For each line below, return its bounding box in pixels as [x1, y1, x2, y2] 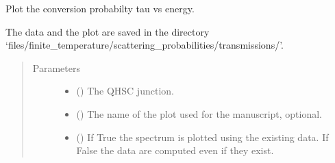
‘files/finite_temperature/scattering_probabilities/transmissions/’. [5, 38, 284, 52]
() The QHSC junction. [76, 84, 174, 98]
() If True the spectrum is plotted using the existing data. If [76, 129, 329, 144]
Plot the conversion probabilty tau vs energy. [5, 1, 195, 15]
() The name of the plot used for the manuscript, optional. [76, 106, 323, 121]
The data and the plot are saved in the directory [5, 24, 210, 38]
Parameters [32, 60, 80, 75]
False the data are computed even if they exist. [76, 143, 274, 158]
